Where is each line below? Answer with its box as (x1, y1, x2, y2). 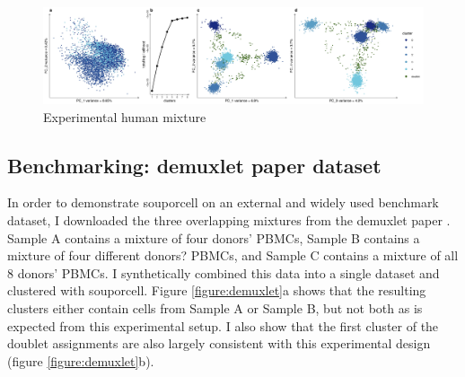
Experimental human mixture (43, 107, 206, 126)
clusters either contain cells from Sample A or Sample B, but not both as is (7, 299, 423, 318)
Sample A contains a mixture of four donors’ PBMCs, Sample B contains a (7, 228, 420, 247)
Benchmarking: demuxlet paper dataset (7, 151, 382, 179)
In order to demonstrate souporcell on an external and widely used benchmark (7, 193, 439, 212)
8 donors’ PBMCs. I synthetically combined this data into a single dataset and (7, 263, 440, 282)
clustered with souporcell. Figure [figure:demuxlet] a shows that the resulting (7, 281, 426, 300)
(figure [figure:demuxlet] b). (7, 351, 154, 370)
